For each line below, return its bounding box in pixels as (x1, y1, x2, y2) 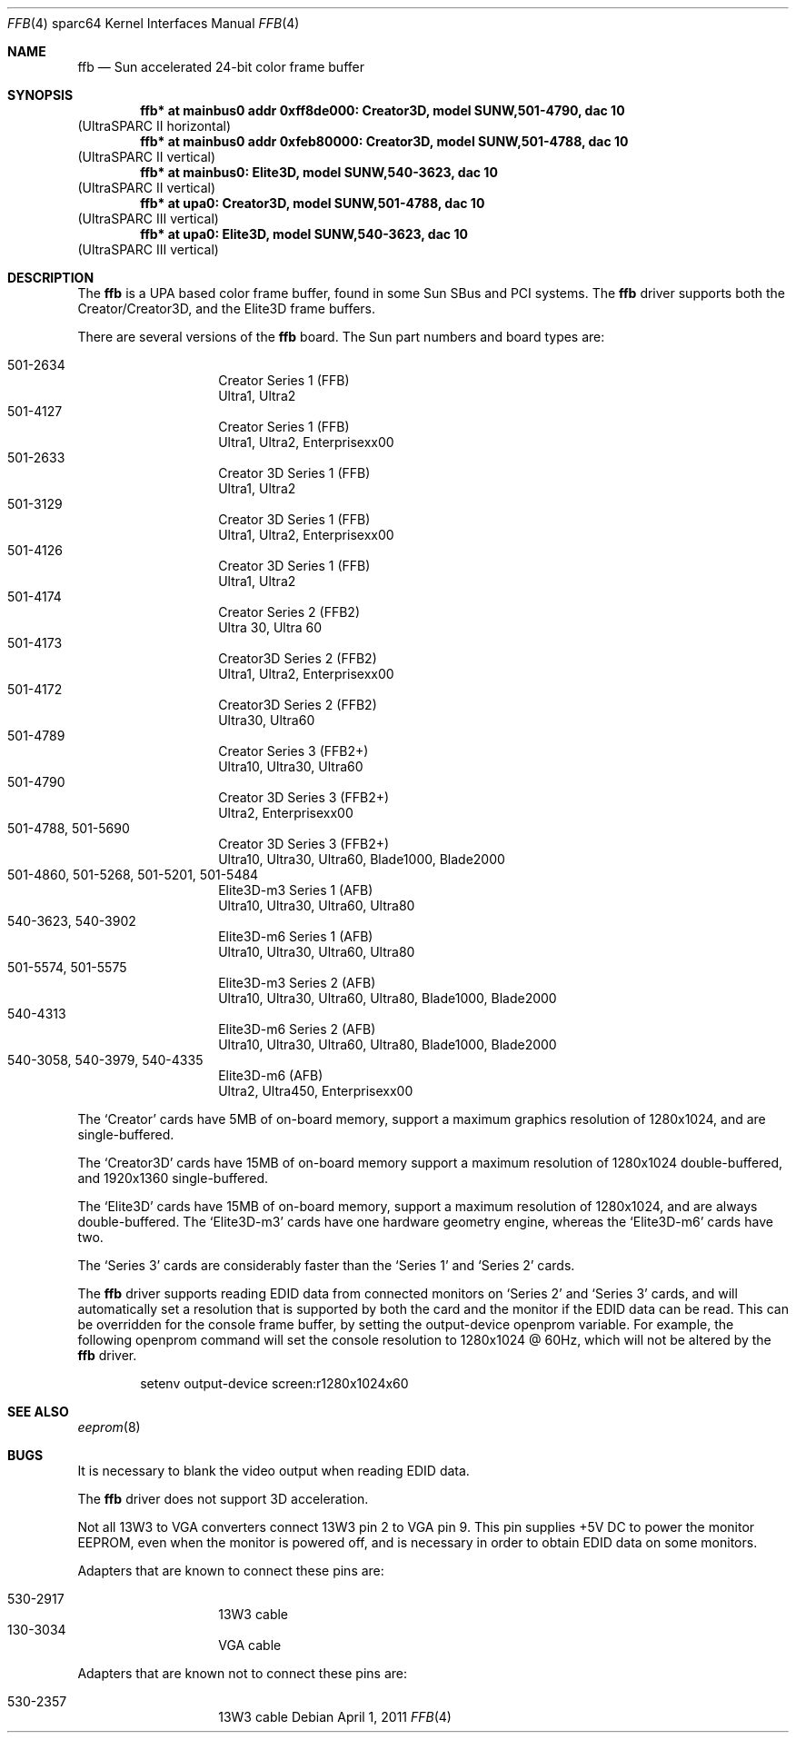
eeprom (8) (77, 1419, 141, 1435)
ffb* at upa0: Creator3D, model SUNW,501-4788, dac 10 (140, 195, 485, 211)
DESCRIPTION (7, 270, 95, 285)
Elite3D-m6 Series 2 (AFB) (218, 1021, 376, 1037)
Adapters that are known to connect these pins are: (77, 1563, 384, 1578)
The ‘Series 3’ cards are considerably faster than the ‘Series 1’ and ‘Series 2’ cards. (77, 1258, 575, 1273)
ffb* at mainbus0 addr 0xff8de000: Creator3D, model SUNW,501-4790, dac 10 (140, 103, 625, 118)
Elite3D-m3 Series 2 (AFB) (218, 975, 376, 990)
